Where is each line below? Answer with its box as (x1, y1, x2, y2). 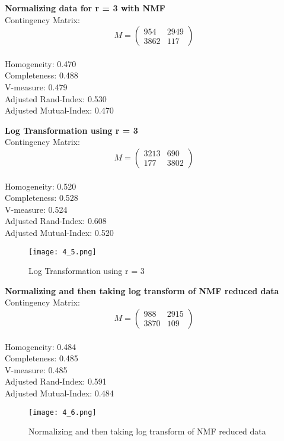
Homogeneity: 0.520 (5, 179, 76, 192)
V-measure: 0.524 (5, 203, 68, 215)
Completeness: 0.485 (5, 352, 78, 364)
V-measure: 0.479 (5, 80, 68, 93)
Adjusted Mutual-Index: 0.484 (5, 386, 114, 399)
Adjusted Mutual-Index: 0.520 (5, 226, 114, 238)
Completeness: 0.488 (5, 69, 78, 81)
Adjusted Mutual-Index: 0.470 (5, 104, 114, 116)
